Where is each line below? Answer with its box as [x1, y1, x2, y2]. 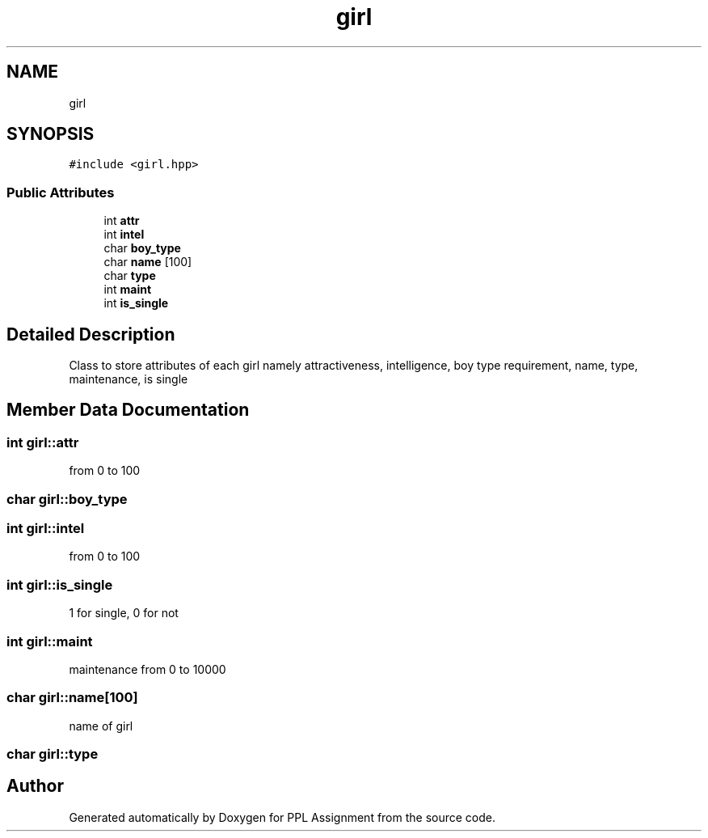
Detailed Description [6, 324, 175, 345]
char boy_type [103, 241, 181, 256]
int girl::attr [6, 434, 79, 451]
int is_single [103, 296, 169, 311]
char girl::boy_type [6, 490, 128, 507]
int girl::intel [6, 520, 85, 536]
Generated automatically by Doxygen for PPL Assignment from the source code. [69, 810, 496, 824]
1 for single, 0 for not [69, 606, 179, 620]
